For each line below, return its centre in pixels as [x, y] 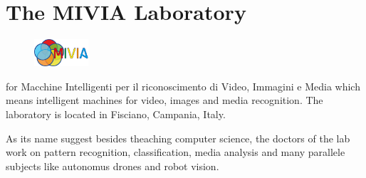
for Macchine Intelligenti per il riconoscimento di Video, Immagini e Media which [183, 86]
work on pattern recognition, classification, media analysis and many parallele [176, 152]
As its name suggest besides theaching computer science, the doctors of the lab [178, 138]
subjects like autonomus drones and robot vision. [113, 166]
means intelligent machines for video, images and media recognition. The [164, 100]
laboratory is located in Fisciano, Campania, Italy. [116, 114]
